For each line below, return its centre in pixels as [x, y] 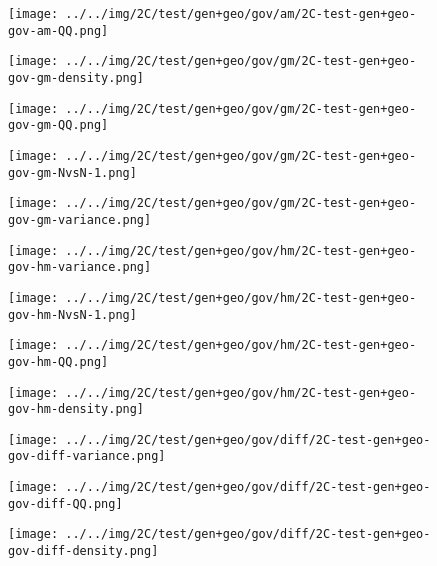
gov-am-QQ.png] [58, 30]
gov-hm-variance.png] [80, 267]
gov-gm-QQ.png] [58, 125]
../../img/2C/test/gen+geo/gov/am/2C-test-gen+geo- [241, 14]
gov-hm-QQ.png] [58, 361]
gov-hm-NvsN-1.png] [72, 314]
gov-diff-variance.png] [87, 456]
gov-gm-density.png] [76, 77]
